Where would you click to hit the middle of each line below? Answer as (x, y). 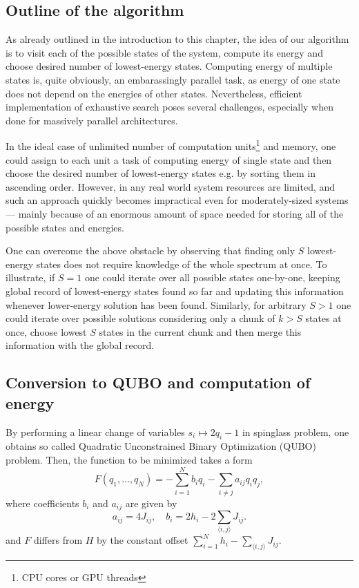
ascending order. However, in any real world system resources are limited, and (171, 186)
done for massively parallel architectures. (92, 120)
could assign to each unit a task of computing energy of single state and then (169, 159)
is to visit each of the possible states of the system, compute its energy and (164, 52)
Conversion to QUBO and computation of (158, 382)
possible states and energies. (65, 227)
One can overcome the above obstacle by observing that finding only (151, 250)
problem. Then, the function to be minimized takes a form (129, 459)
